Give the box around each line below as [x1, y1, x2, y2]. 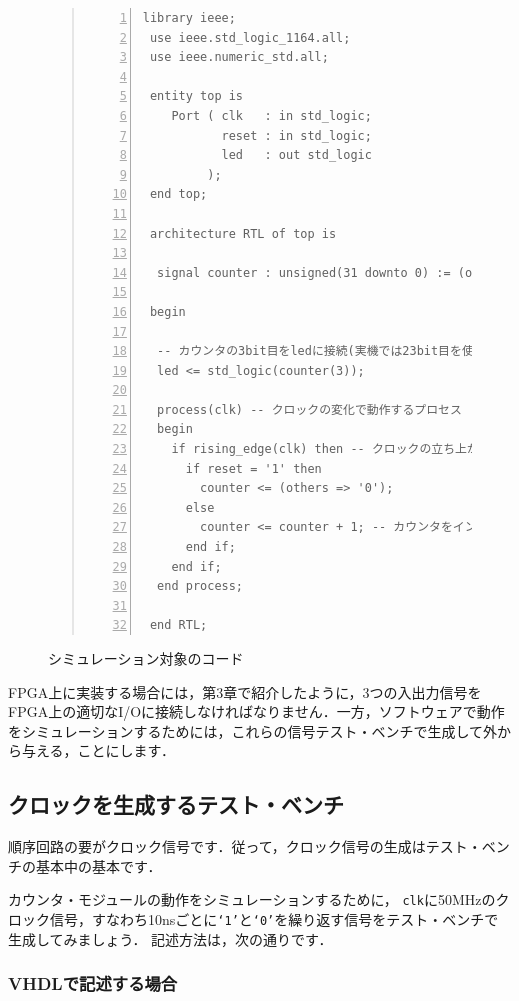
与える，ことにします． [21, 740, 176, 761]
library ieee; [142, 11, 236, 25]
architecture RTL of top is [149, 226, 337, 241]
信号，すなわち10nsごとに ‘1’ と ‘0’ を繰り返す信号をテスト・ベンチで [49, 909, 499, 930]
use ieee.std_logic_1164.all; [149, 30, 351, 45]
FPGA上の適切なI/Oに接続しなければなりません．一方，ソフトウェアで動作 [8, 701, 505, 722]
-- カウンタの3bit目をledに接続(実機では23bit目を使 [157, 344, 474, 359]
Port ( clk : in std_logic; [171, 108, 372, 123]
